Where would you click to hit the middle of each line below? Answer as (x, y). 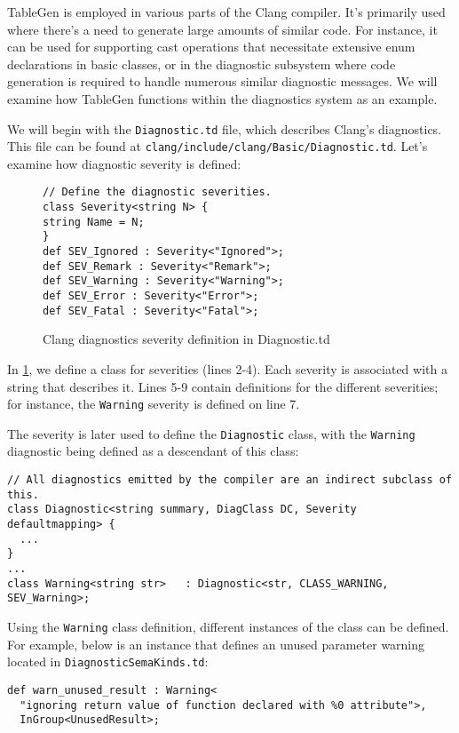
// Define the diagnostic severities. (157, 192)
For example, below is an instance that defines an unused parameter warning (216, 644)
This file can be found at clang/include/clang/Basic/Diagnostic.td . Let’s (218, 146)
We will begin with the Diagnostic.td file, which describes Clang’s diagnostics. (225, 128)
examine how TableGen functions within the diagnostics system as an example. (222, 98)
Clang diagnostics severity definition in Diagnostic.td (186, 339)
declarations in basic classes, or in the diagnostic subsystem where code (202, 64)
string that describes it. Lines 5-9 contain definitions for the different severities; (223, 386)
